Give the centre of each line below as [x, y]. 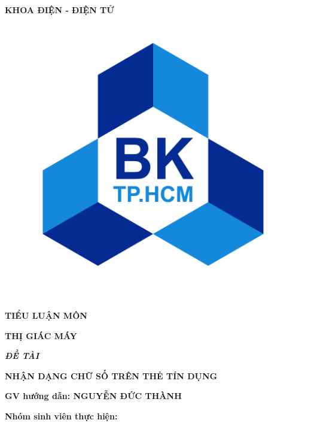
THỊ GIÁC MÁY [41, 335]
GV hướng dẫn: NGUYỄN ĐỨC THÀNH [93, 396]
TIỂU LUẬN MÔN [46, 315]
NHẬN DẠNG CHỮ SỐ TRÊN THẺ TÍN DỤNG [111, 375]
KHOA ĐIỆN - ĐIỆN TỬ [60, 10]
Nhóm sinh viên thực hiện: [61, 416]
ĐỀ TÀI [22, 356]
